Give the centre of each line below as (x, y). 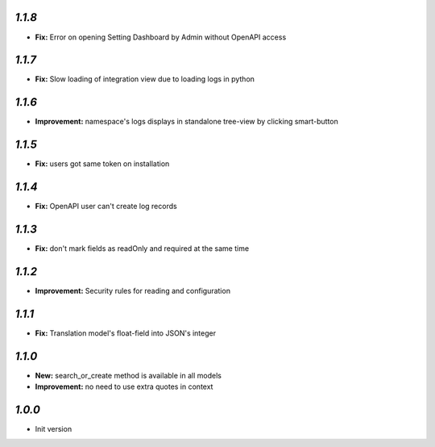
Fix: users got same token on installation (102, 164)
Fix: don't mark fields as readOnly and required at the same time (142, 249)
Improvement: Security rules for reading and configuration (133, 290)
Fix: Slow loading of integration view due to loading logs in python (145, 79)
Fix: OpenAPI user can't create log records (106, 207)
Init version (54, 429)
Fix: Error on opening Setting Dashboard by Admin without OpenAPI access (161, 37)
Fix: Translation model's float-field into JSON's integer (126, 333)
